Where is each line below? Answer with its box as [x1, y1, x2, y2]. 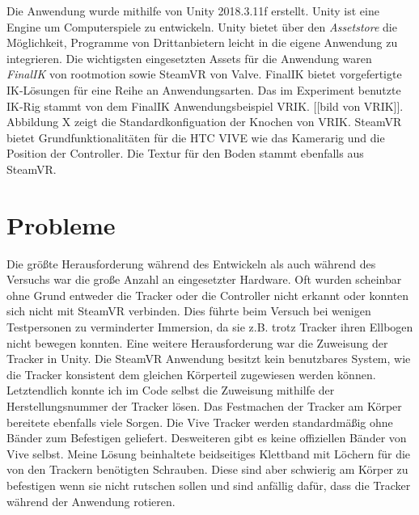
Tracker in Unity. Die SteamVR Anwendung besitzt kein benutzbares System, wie [6, 350, 411, 367]
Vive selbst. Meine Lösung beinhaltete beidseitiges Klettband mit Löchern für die [6, 445, 411, 462]
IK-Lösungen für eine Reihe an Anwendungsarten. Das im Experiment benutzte [6, 81, 401, 98]
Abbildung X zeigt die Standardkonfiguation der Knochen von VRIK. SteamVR [6, 113, 402, 130]
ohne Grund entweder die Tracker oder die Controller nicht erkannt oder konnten [6, 286, 409, 303]
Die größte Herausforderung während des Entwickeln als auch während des [6, 255, 376, 272]
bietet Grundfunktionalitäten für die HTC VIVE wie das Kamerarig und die [6, 129, 385, 146]
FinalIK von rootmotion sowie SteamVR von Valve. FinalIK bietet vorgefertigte [6, 65, 402, 82]
